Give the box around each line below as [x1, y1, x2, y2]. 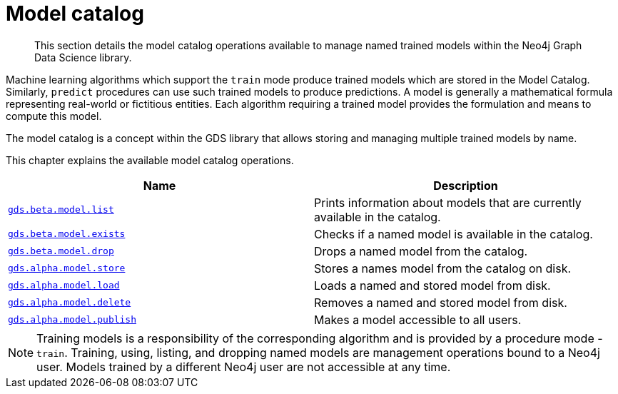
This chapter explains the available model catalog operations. [6, 153, 294, 166]
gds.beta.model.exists [8, 228, 126, 240]
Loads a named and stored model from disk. [314, 278, 551, 293]
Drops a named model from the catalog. [314, 243, 528, 258]
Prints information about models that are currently [314, 195, 582, 210]
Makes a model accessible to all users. [314, 312, 522, 327]
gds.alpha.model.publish [8, 314, 137, 325]
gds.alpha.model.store [8, 263, 126, 274]
